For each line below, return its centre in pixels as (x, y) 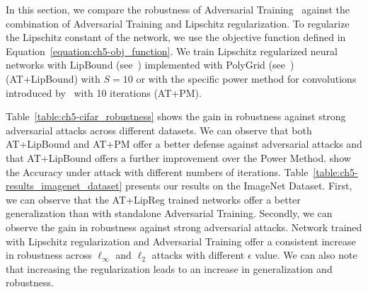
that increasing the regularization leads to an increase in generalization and (169, 268)
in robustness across (49, 255)
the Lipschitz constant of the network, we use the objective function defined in (176, 37)
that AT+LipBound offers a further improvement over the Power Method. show (178, 157)
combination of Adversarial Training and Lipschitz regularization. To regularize (178, 23)
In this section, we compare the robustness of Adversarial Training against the (178, 9)
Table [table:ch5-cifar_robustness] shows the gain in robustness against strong (176, 116)
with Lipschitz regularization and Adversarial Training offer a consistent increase (181, 241)
